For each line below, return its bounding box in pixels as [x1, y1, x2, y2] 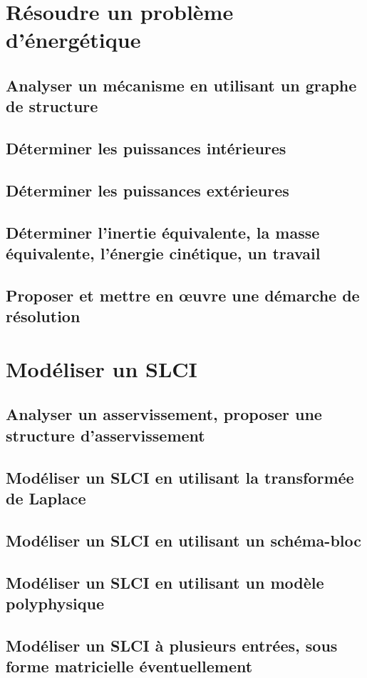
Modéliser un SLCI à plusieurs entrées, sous [6, 634, 338, 656]
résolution [6, 305, 81, 327]
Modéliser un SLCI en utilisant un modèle [6, 571, 324, 593]
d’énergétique [6, 25, 141, 54]
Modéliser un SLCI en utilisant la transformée [6, 466, 354, 488]
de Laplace [6, 487, 86, 509]
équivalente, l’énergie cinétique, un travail [6, 242, 321, 264]
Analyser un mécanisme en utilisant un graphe [6, 74, 357, 96]
